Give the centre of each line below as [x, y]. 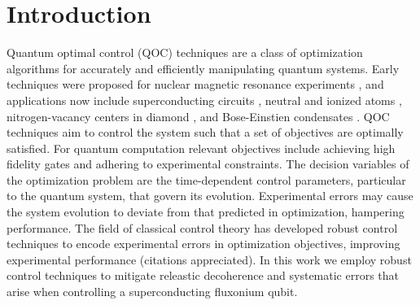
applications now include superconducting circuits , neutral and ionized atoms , [204, 100]
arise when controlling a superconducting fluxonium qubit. [152, 292]
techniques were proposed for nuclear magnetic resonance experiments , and [195, 84]
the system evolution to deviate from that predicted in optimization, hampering [206, 212]
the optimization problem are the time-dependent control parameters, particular [206, 179]
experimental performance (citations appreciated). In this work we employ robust [209, 259]
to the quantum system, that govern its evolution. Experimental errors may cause [210, 196]
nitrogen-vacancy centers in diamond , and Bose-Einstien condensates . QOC [198, 116]
